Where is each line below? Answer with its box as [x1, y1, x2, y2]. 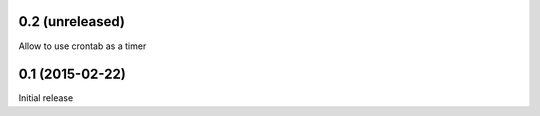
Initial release [18, 92, 74, 104]
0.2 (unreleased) [18, 13, 125, 30]
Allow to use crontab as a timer [18, 40, 147, 52]
